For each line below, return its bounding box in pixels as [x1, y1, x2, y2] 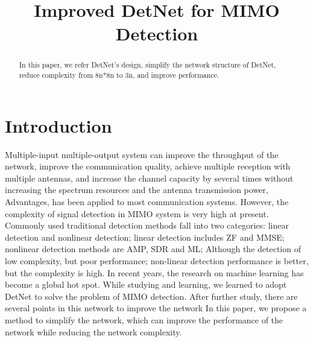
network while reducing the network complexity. [5, 325, 182, 338]
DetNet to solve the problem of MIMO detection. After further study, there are [5, 290, 298, 302]
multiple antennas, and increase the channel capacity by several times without [5, 171, 294, 184]
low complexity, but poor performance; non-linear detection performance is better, [5, 254, 309, 267]
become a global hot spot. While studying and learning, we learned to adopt [5, 278, 287, 291]
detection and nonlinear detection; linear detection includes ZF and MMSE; [5, 230, 285, 243]
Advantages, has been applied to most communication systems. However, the [5, 195, 289, 207]
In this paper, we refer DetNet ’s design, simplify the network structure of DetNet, [19, 60, 276, 70]
